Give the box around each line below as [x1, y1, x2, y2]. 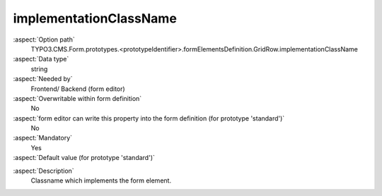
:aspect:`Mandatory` [13, 134, 73, 142]
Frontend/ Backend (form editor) [30, 85, 125, 93]
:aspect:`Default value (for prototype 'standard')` [13, 154, 156, 162]
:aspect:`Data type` [13, 55, 69, 63]
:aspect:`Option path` [13, 35, 75, 44]
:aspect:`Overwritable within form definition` [13, 94, 142, 102]
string [30, 64, 48, 73]
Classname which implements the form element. [30, 176, 172, 185]
